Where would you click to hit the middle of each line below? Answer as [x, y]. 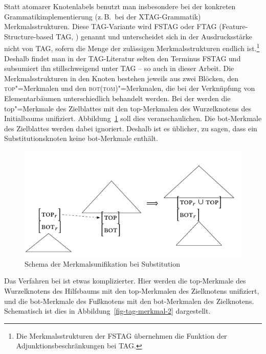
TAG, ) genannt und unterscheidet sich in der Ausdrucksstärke [154, 36]
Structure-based [29, 36]
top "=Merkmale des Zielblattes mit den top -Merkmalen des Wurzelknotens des [128, 108]
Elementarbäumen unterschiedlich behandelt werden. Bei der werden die [117, 98]
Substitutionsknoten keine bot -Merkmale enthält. [81, 138]
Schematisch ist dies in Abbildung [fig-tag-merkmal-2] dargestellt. [107, 311]
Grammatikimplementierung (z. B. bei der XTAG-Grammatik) [103, 16]
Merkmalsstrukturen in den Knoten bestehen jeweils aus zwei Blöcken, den [121, 78]
